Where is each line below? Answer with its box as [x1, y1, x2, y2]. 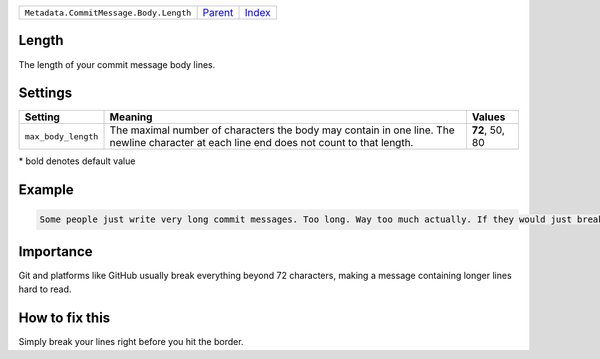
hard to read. [18, 283, 72, 295]
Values [471, 110, 506, 124]
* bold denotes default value [18, 155, 136, 167]
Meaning [109, 110, 153, 124]
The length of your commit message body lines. [18, 58, 216, 70]
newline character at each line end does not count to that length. [109, 136, 414, 150]
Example [18, 181, 74, 199]
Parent [202, 6, 234, 19]
